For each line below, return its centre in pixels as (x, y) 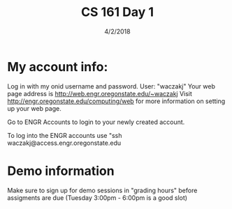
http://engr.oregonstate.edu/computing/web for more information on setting (116, 101)
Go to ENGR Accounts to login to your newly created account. (96, 122)
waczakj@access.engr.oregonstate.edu (64, 143)
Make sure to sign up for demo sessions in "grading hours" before (102, 190)
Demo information (61, 171)
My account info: (58, 67)
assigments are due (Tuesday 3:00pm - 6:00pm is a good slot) (97, 198)
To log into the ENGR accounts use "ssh (65, 135)
